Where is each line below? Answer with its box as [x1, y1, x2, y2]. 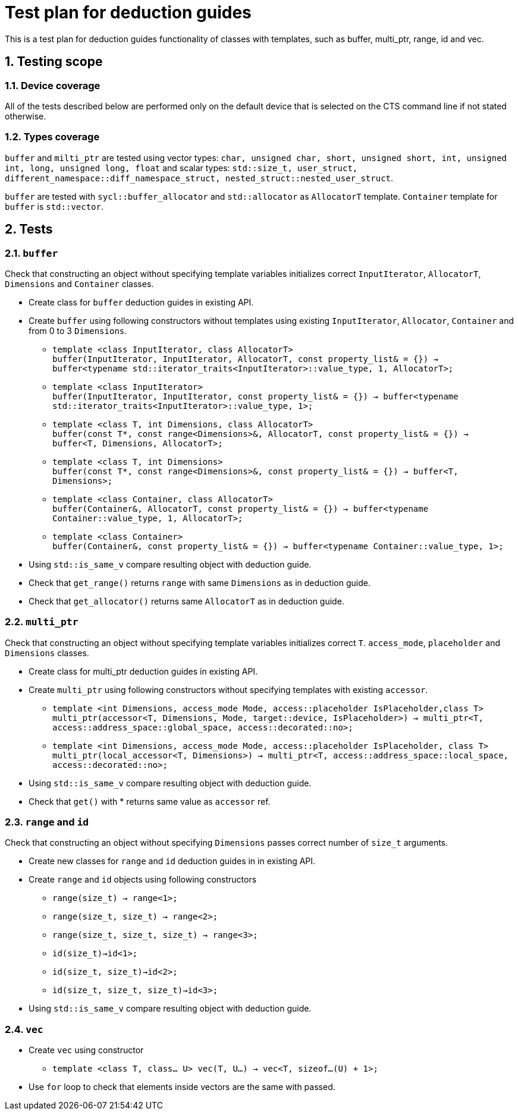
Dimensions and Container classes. [5, 278, 154, 289]
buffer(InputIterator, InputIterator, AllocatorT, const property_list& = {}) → [52, 354, 439, 364]
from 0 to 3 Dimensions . [29, 325, 127, 336]
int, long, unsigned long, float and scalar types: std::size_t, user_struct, [5, 162, 358, 173]
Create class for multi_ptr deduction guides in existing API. [29, 666, 258, 676]
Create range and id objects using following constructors [29, 874, 257, 885]
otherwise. [5, 111, 46, 121]
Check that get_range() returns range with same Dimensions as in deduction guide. [29, 577, 371, 588]
